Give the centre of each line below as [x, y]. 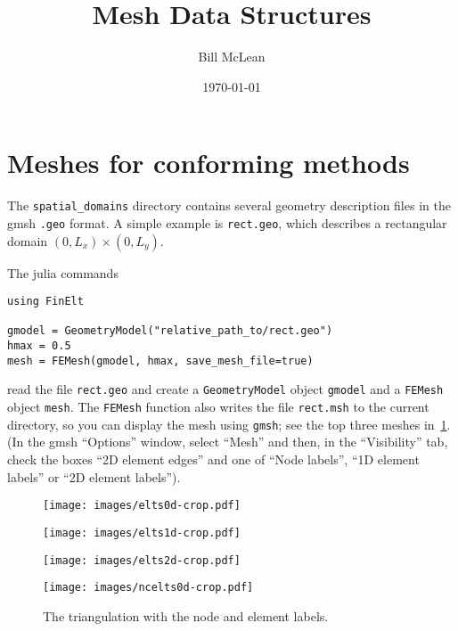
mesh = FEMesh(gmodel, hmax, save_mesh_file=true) [160, 361]
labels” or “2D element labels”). [94, 476]
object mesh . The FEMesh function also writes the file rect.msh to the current [218, 407]
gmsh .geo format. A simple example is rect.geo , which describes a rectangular [227, 222]
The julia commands [63, 272]
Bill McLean [232, 57]
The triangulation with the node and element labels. [186, 615]
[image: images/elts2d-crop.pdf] [142, 560]
